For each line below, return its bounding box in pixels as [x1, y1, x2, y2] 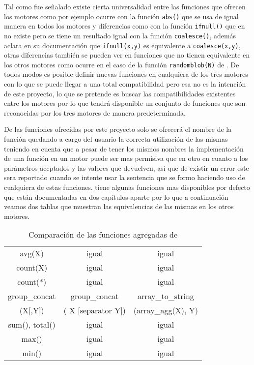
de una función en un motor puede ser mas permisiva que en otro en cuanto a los [4, 153, 248, 163]
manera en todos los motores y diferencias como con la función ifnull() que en [4, 21, 245, 31]
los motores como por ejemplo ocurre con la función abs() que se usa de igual [4, 11, 239, 21]
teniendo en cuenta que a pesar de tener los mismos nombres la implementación [4, 143, 244, 153]
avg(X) [20, 247, 44, 259]
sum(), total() [8, 319, 56, 331]
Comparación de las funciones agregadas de [28, 229, 178, 241]
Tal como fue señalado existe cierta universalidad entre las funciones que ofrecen [4, 1, 246, 11]
